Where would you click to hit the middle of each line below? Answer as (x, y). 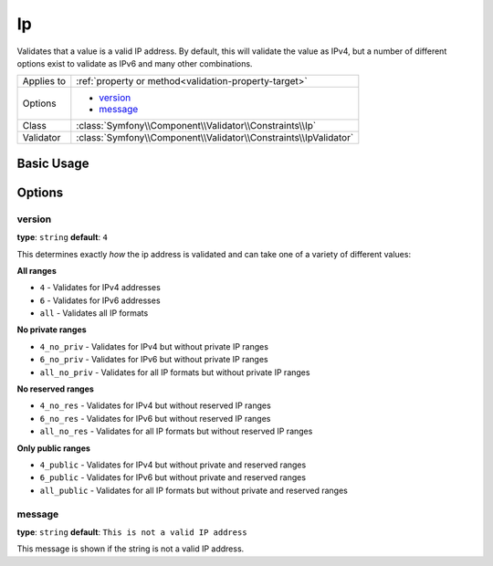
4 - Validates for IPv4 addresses (100, 288)
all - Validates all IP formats (94, 313)
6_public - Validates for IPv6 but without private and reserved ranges (173, 477)
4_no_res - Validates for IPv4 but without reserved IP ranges (155, 405)
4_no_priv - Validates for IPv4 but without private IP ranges (154, 346)
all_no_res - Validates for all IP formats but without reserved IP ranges (176, 431)
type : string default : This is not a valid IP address (132, 532)
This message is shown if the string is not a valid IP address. (131, 549)
